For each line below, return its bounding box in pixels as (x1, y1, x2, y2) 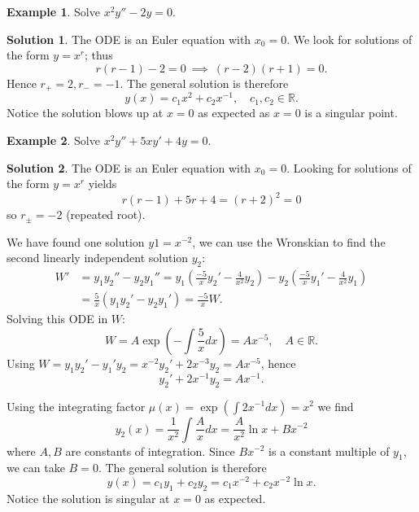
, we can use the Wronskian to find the (192, 233, 386, 250)
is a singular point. (304, 104, 398, 121)
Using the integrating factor (7, 397, 146, 414)
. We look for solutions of (286, 30, 412, 47)
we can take (7, 459, 65, 476)
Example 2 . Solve (7, 131, 100, 148)
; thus (84, 46, 113, 63)
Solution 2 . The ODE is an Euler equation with (7, 159, 251, 176)
